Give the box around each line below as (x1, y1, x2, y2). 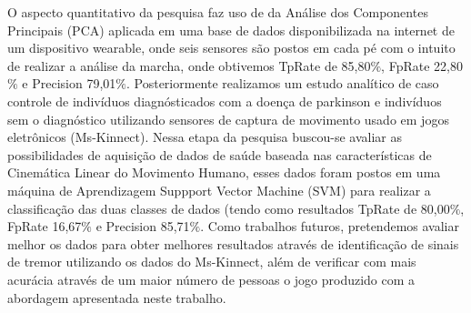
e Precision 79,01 (22, 74, 116, 93)
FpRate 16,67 (7, 217, 82, 236)
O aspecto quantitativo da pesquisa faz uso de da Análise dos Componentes (7, 3, 428, 21)
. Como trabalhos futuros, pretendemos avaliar (200, 217, 459, 236)
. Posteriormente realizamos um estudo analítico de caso (125, 74, 439, 93)
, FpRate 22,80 (381, 56, 463, 75)
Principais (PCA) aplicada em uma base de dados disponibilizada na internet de (7, 20, 455, 39)
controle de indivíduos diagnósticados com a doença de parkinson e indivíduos (7, 91, 442, 110)
